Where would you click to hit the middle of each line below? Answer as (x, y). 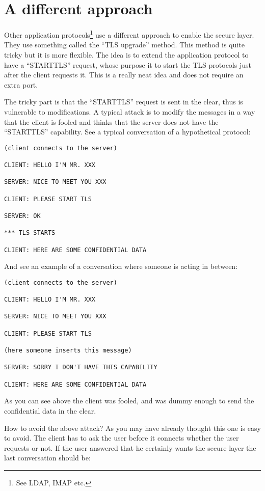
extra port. (21, 84)
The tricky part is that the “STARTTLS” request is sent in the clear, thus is (124, 102)
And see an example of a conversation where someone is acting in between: (121, 266)
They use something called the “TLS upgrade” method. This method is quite (124, 45)
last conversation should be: (47, 458)
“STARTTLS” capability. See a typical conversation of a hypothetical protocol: (127, 132)
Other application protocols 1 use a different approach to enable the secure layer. (129, 34)
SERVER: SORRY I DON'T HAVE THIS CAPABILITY (81, 367)
